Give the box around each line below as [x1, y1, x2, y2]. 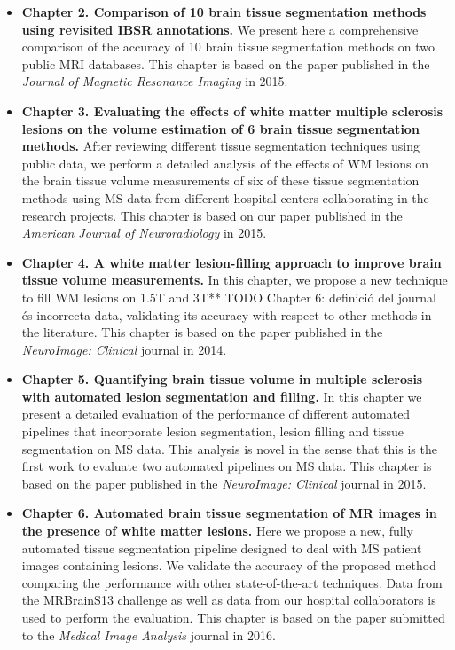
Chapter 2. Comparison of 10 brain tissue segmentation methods [21, 3, 427, 20]
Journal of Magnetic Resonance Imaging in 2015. [21, 72, 288, 90]
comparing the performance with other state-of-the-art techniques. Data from [21, 573, 443, 591]
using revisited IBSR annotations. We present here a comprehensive [21, 20, 419, 38]
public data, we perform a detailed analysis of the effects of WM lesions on [21, 153, 428, 172]
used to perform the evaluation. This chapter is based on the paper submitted [21, 608, 445, 626]
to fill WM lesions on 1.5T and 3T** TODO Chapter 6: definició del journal [21, 287, 436, 306]
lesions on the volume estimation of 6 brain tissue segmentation [21, 119, 420, 137]
